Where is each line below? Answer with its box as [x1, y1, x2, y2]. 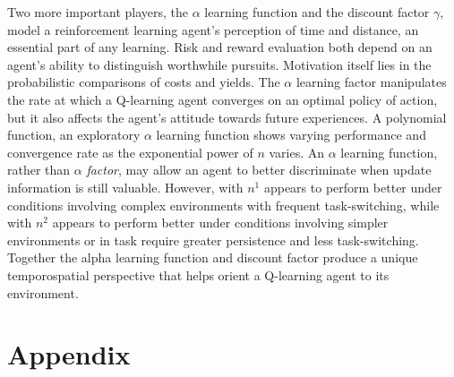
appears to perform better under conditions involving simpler [52, 213, 389, 232]
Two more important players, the [7, 3, 189, 21]
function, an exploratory [7, 125, 141, 144]
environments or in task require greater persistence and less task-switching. [7, 230, 419, 249]
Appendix [7, 336, 131, 373]
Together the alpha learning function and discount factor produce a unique [7, 248, 418, 267]
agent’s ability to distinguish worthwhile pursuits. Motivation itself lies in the [7, 55, 432, 73]
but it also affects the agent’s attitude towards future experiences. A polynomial [7, 107, 447, 126]
